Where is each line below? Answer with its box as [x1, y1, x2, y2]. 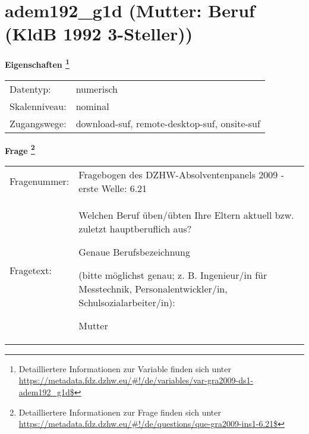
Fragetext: [10, 263, 52, 277]
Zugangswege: [10, 116, 67, 130]
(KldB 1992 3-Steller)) [5, 21, 193, 46]
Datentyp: [10, 81, 51, 96]
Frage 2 [5, 142, 35, 156]
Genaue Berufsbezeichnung [78, 244, 190, 259]
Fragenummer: [10, 174, 70, 188]
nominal [75, 99, 109, 113]
